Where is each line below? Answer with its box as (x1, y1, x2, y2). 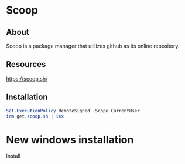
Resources (6, 59, 46, 69)
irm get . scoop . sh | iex (6, 113, 64, 119)
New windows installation (6, 133, 134, 146)
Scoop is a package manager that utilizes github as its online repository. (6, 42, 180, 49)
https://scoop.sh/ (6, 75, 48, 82)
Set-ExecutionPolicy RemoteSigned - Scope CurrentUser (6, 108, 141, 113)
